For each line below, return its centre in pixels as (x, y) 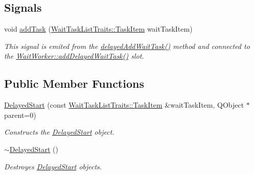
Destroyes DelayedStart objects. (53, 166)
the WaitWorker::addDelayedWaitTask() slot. (74, 56)
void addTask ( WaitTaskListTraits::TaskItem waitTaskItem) (98, 29)
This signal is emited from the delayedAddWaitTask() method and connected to (127, 46)
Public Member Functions (74, 83)
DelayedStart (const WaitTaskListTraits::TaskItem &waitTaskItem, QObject (124, 105)
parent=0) (20, 115)
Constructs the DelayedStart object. (59, 132)
